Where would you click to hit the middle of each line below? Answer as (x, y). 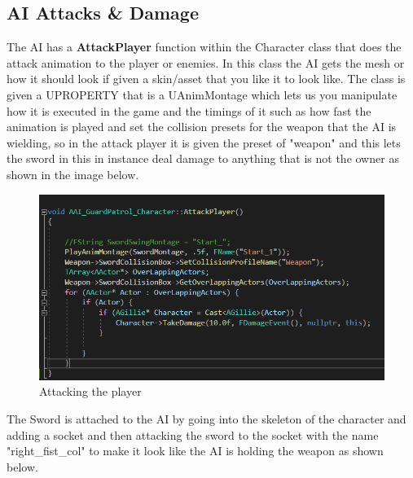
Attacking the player (90, 391)
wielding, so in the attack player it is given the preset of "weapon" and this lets (204, 142)
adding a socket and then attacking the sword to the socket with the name (193, 434)
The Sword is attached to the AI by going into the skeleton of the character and (206, 419)
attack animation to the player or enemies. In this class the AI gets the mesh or (206, 62)
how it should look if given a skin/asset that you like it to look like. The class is (206, 79)
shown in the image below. (73, 174)
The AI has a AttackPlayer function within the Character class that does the (204, 47)
